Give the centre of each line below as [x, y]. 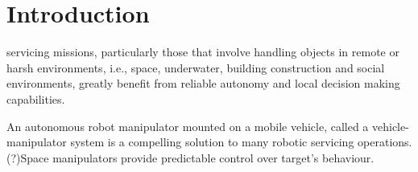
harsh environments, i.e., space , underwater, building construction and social [196, 67]
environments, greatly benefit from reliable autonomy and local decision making [203, 83]
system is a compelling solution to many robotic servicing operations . [241, 142]
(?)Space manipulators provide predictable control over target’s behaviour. [190, 157]
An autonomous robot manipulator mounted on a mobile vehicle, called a [188, 126]
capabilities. [36, 98]
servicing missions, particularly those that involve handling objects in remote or [203, 52]
